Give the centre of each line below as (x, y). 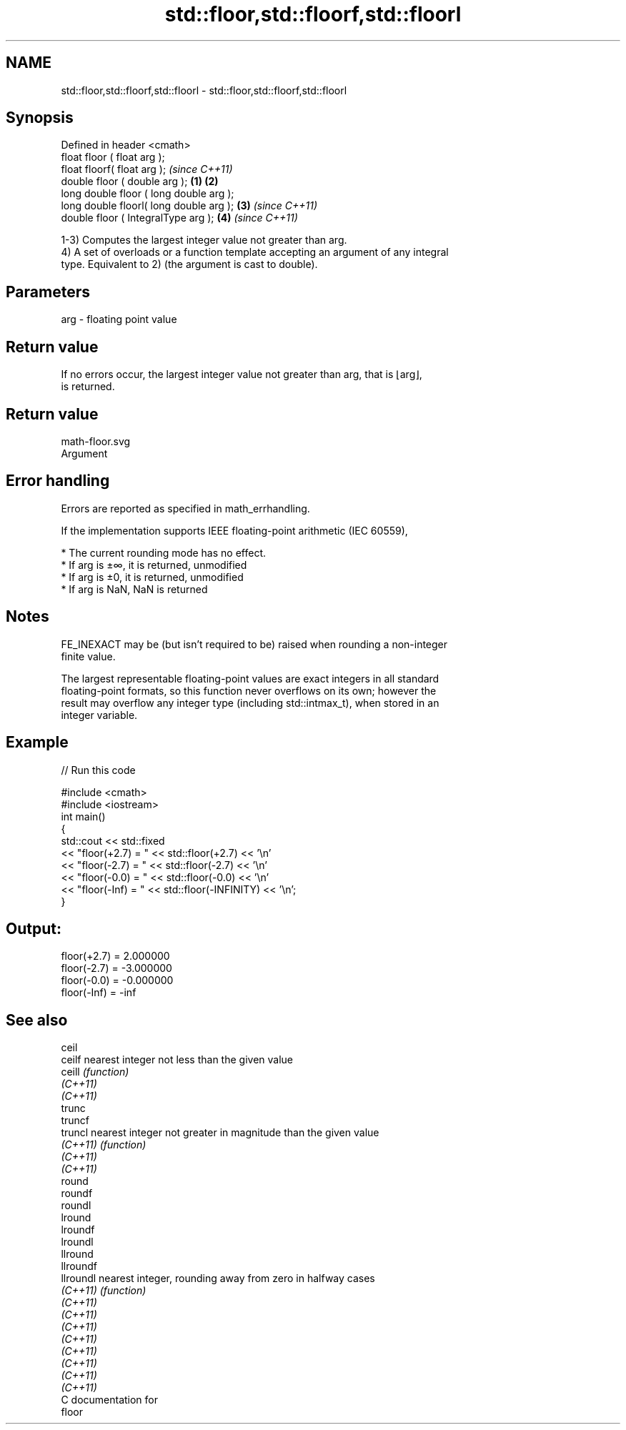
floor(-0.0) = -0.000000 (117, 980)
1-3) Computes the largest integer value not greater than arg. (204, 240)
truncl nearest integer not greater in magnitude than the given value (220, 1133)
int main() (83, 816)
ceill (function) (95, 1072)
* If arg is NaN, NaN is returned (134, 589)
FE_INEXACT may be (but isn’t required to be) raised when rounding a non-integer (254, 644)
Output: (34, 928)
